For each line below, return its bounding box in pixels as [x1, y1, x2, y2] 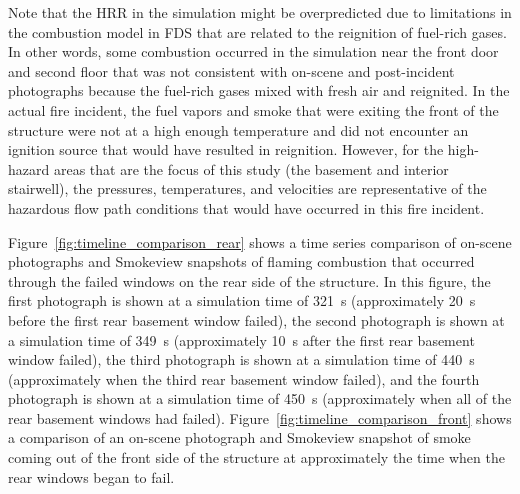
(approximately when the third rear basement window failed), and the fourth [8, 368, 480, 389]
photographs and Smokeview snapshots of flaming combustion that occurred [8, 251, 475, 272]
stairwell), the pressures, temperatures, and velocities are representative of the [8, 178, 487, 199]
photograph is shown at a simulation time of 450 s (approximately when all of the [8, 388, 512, 409]
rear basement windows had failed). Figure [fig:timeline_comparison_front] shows [8, 407, 512, 428]
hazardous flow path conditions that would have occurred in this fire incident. [8, 197, 485, 218]
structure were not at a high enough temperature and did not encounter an [8, 119, 469, 140]
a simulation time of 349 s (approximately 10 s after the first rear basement [8, 329, 475, 350]
